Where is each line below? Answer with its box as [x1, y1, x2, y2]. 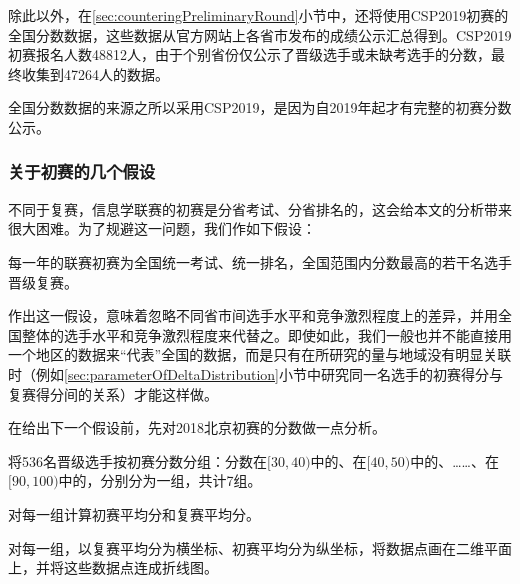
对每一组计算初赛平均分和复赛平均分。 [8, 503, 260, 524]
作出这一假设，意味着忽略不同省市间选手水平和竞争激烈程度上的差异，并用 [8, 305, 498, 326]
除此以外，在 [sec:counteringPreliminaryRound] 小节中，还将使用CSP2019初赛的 [8, 5, 509, 25]
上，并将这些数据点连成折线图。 [8, 557, 218, 578]
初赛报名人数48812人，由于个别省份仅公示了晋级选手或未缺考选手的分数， [8, 44, 491, 65]
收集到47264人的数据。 [21, 63, 169, 84]
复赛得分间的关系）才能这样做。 [8, 383, 218, 404]
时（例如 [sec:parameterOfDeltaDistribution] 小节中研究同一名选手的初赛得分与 [8, 363, 503, 384]
